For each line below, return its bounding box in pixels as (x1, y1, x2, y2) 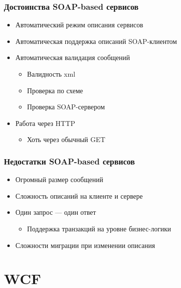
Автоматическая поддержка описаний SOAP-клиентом (15, 36, 177, 46)
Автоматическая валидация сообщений (15, 52, 130, 62)
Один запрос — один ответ (15, 207, 96, 217)
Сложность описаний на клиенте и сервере (15, 190, 143, 201)
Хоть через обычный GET (27, 134, 105, 144)
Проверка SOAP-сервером (27, 102, 105, 112)
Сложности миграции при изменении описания (15, 240, 155, 250)
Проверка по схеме (27, 85, 83, 95)
